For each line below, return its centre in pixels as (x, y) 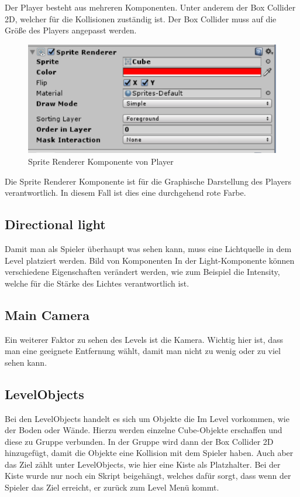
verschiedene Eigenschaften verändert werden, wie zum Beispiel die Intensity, (142, 272)
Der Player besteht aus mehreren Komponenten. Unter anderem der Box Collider (150, 7)
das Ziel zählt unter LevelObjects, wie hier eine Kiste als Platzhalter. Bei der (143, 464)
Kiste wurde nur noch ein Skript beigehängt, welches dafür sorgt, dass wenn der (148, 476)
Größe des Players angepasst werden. (71, 30)
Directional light (55, 224)
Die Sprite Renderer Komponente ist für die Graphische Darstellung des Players (148, 181)
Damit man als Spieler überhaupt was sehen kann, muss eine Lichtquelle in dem (148, 248)
